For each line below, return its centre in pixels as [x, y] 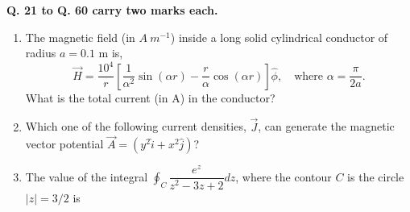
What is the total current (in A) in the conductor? [150, 97]
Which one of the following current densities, [136, 126]
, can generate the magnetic [326, 126]
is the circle [376, 176]
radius [41, 53]
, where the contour [284, 176]
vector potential [64, 144]
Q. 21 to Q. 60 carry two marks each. [112, 10]
